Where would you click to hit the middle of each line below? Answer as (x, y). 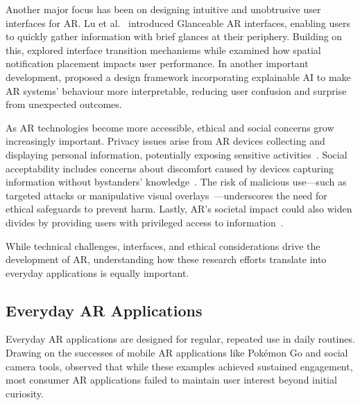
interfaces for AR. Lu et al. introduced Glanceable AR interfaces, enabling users (178, 22)
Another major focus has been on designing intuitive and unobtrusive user (163, 9)
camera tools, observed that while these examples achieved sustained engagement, (179, 366)
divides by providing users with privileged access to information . (145, 222)
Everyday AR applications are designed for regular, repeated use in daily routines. (180, 339)
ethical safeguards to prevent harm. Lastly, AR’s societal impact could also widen (179, 209)
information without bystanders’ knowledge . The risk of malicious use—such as (176, 182)
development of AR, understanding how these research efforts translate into (166, 259)
